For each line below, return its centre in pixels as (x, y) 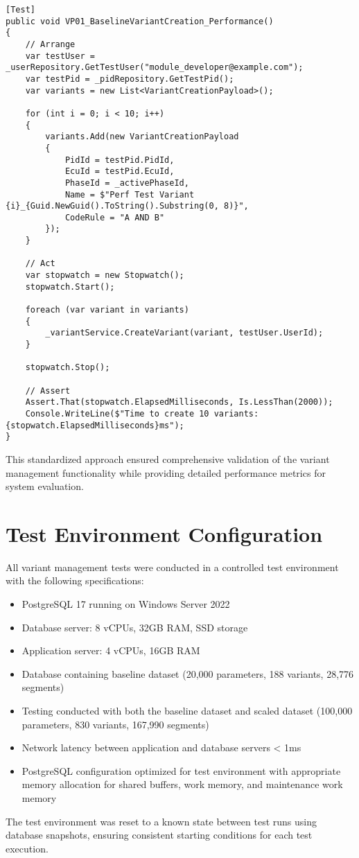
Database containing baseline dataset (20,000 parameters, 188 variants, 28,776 (188, 673)
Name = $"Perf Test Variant (130, 194)
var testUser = (60, 56)
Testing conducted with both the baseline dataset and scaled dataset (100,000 (187, 710)
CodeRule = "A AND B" (115, 217)
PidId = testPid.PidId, (120, 160)
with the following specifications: (75, 580)
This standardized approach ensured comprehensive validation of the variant (168, 458)
